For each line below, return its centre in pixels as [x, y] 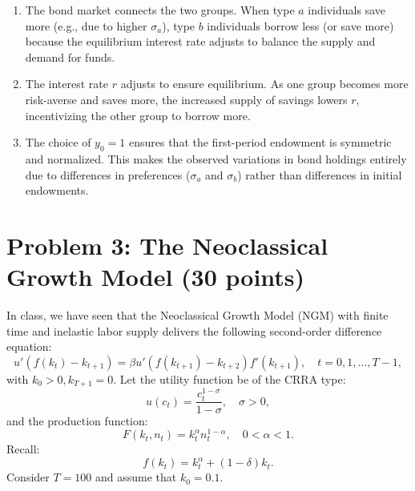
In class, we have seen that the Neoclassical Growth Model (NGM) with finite [197, 315]
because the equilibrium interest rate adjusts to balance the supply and [200, 41]
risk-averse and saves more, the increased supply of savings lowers [186, 99]
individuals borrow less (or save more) [300, 25]
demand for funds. [70, 56]
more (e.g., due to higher [86, 25]
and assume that [136, 477]
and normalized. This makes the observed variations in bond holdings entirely [216, 158]
